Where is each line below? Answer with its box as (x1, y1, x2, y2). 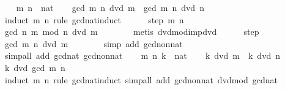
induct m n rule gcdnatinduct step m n (4, 13, 184, 26)
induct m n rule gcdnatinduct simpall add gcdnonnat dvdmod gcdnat (4, 73, 278, 86)
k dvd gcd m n (4, 61, 65, 73)
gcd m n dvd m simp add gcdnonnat (4, 37, 183, 50)
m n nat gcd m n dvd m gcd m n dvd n (16, 1, 204, 13)
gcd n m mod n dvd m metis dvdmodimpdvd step (4, 25, 259, 38)
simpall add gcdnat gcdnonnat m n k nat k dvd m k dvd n (4, 49, 281, 62)
